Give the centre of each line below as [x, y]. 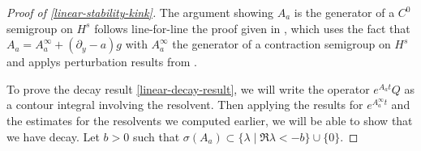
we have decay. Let [53, 136]
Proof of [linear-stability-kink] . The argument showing [140, 12]
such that [156, 136]
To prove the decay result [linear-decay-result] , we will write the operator [188, 88]
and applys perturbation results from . [102, 62]
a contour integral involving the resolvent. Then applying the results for [185, 105]
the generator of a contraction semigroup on [281, 44]
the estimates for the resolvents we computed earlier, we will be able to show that [210, 120]
